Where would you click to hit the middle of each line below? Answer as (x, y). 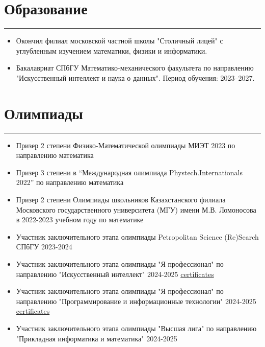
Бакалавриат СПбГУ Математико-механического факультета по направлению (135, 68)
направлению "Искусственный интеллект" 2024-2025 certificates (115, 274)
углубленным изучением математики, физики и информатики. (112, 50)
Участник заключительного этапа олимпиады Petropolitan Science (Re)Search (137, 236)
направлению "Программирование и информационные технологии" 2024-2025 (136, 301)
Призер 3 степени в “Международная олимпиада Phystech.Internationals (129, 172)
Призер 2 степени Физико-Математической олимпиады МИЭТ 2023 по (126, 145)
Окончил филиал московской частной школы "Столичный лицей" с (120, 41)
